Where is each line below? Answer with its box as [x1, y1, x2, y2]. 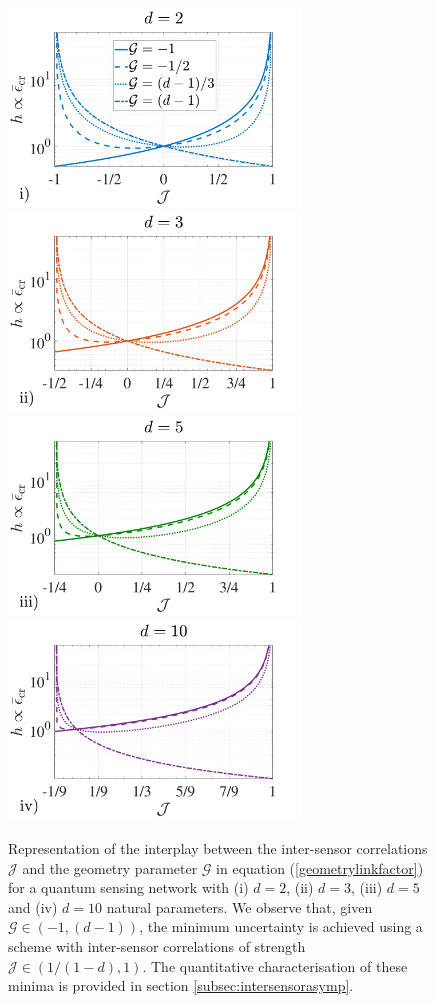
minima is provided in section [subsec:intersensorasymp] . [8, 975, 354, 996]
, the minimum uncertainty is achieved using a [139, 916, 423, 937]
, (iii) [351, 877, 383, 898]
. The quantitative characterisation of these [142, 955, 408, 976]
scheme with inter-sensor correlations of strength [8, 935, 306, 956]
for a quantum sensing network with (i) [8, 877, 249, 898]
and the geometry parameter [22, 857, 198, 878]
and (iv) [8, 896, 58, 917]
